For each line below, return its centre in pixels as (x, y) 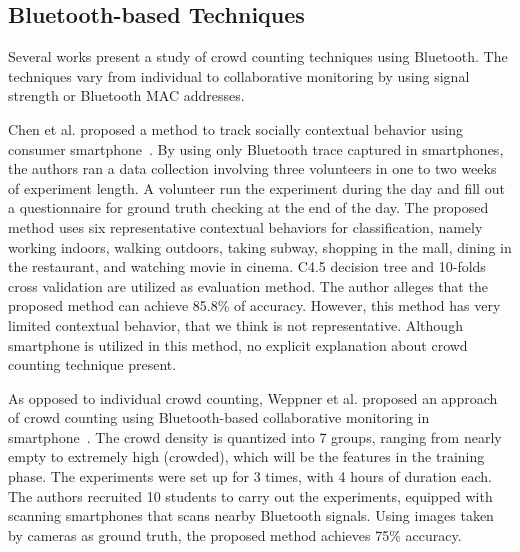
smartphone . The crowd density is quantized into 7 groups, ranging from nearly (255, 436)
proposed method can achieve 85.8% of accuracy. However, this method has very (254, 305)
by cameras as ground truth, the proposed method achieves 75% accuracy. (235, 534)
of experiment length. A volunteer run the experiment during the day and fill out (256, 187)
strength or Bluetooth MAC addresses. (126, 95)
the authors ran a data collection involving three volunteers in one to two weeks (252, 168)
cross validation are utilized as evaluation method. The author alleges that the (248, 285)
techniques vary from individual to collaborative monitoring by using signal (239, 75)
